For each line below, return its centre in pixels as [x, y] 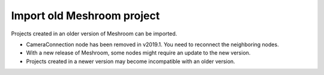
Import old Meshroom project [85, 16]
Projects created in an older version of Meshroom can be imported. [94, 34]
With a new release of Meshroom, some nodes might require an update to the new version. [138, 53]
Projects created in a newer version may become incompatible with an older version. [130, 61]
